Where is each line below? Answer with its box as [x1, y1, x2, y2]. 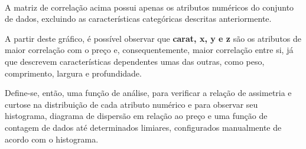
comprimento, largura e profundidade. [5, 67, 142, 79]
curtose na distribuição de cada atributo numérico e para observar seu [5, 98, 258, 110]
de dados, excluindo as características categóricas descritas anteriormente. [5, 12, 272, 25]
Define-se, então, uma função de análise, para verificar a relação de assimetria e [5, 87, 292, 99]
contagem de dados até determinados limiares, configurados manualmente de [5, 121, 282, 133]
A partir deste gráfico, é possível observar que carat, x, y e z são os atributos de [5, 32, 302, 44]
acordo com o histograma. [5, 133, 99, 145]
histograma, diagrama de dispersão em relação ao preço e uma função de [5, 110, 268, 122]
